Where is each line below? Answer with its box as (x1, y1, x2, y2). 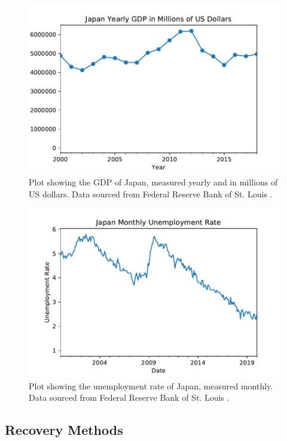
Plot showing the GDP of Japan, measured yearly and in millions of (29, 176, 278, 188)
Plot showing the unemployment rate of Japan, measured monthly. (29, 379, 273, 392)
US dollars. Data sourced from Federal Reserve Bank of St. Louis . (29, 187, 273, 200)
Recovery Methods (5, 420, 123, 439)
